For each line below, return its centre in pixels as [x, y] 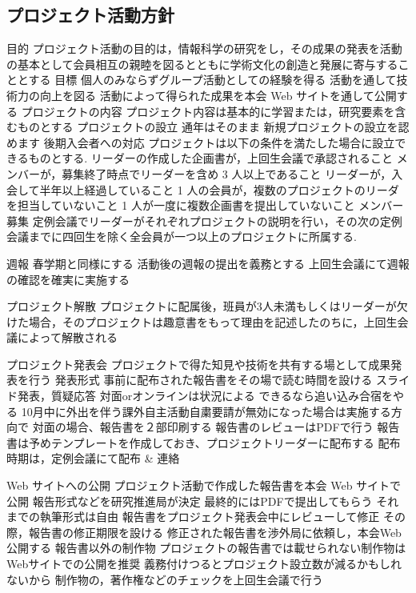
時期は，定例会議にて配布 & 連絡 [93, 458]
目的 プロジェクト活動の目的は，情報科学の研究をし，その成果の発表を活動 [204, 48]
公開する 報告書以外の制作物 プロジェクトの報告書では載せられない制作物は [206, 548]
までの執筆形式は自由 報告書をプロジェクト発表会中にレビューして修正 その [206, 517]
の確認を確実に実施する [68, 279]
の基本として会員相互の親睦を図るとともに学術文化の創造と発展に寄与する [202, 64]
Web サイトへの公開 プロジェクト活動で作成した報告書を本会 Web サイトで [204, 485]
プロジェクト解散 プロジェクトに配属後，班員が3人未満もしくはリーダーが [202, 306]
